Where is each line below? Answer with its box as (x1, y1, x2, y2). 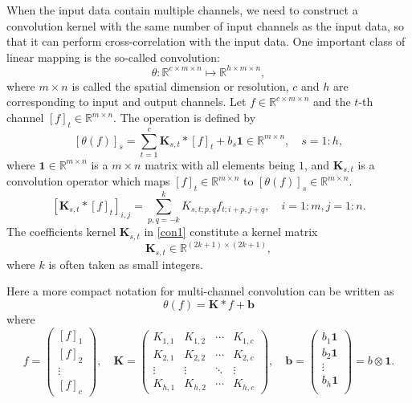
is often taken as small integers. (48, 255, 203, 272)
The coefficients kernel (6, 223, 116, 240)
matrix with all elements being (145, 156, 296, 173)
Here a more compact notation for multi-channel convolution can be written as (6, 283, 394, 299)
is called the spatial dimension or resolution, (71, 77, 289, 94)
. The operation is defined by (113, 109, 256, 126)
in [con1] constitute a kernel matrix (144, 223, 318, 240)
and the (313, 93, 351, 110)
